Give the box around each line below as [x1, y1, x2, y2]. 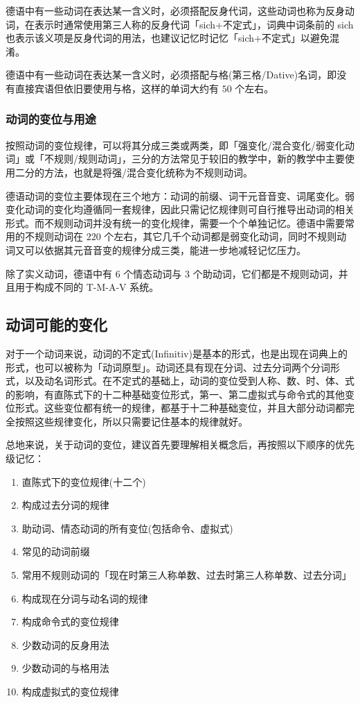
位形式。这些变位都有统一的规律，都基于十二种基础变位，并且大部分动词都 [6, 400, 345, 415]
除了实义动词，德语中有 [6, 266, 112, 280]
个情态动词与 [123, 266, 182, 280]
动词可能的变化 [6, 314, 107, 335]
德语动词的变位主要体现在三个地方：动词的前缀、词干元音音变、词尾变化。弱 [6, 188, 354, 203]
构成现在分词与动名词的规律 [21, 591, 148, 605]
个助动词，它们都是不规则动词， [192, 266, 339, 280]
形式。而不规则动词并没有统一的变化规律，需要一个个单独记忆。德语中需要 [6, 215, 345, 230]
